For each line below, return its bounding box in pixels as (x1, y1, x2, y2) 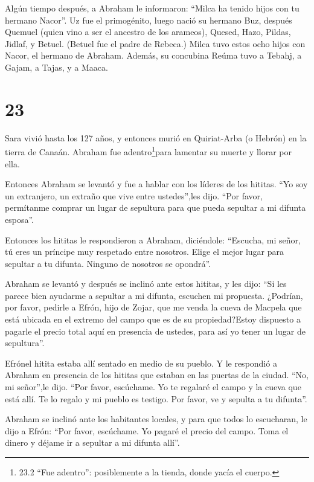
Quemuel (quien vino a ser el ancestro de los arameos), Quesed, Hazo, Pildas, (5, 25, 291, 38)
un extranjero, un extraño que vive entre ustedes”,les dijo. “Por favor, (5, 189, 263, 202)
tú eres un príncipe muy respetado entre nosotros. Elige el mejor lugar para (5, 245, 284, 258)
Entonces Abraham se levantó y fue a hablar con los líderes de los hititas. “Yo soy (5, 178, 308, 190)
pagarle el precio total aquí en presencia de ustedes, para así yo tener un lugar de (5, 324, 306, 337)
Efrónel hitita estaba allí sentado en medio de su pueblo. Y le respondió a (5, 356, 277, 369)
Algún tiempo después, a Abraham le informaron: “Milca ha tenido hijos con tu (5, 2, 300, 14)
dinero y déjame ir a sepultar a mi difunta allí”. (5, 436, 180, 449)
